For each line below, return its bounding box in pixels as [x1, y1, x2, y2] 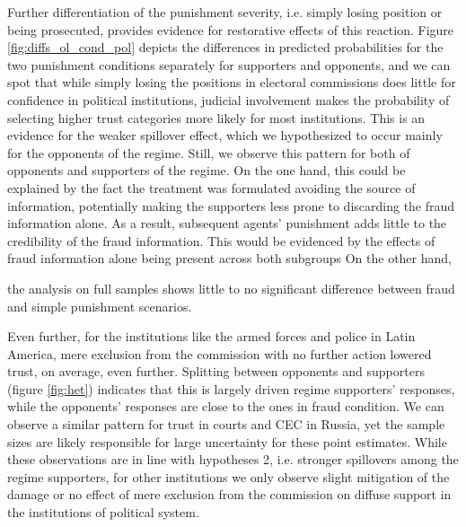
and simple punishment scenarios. [7, 296, 192, 315]
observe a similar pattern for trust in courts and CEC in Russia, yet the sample [7, 415, 445, 434]
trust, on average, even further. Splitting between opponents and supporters [7, 362, 425, 381]
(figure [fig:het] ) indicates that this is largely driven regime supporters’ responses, [7, 379, 455, 398]
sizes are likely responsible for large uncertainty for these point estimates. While [7, 432, 447, 451]
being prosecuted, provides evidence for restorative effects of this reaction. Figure [7, 20, 454, 39]
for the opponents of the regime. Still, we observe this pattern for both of [7, 143, 410, 162]
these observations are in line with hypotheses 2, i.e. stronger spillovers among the [7, 450, 459, 469]
